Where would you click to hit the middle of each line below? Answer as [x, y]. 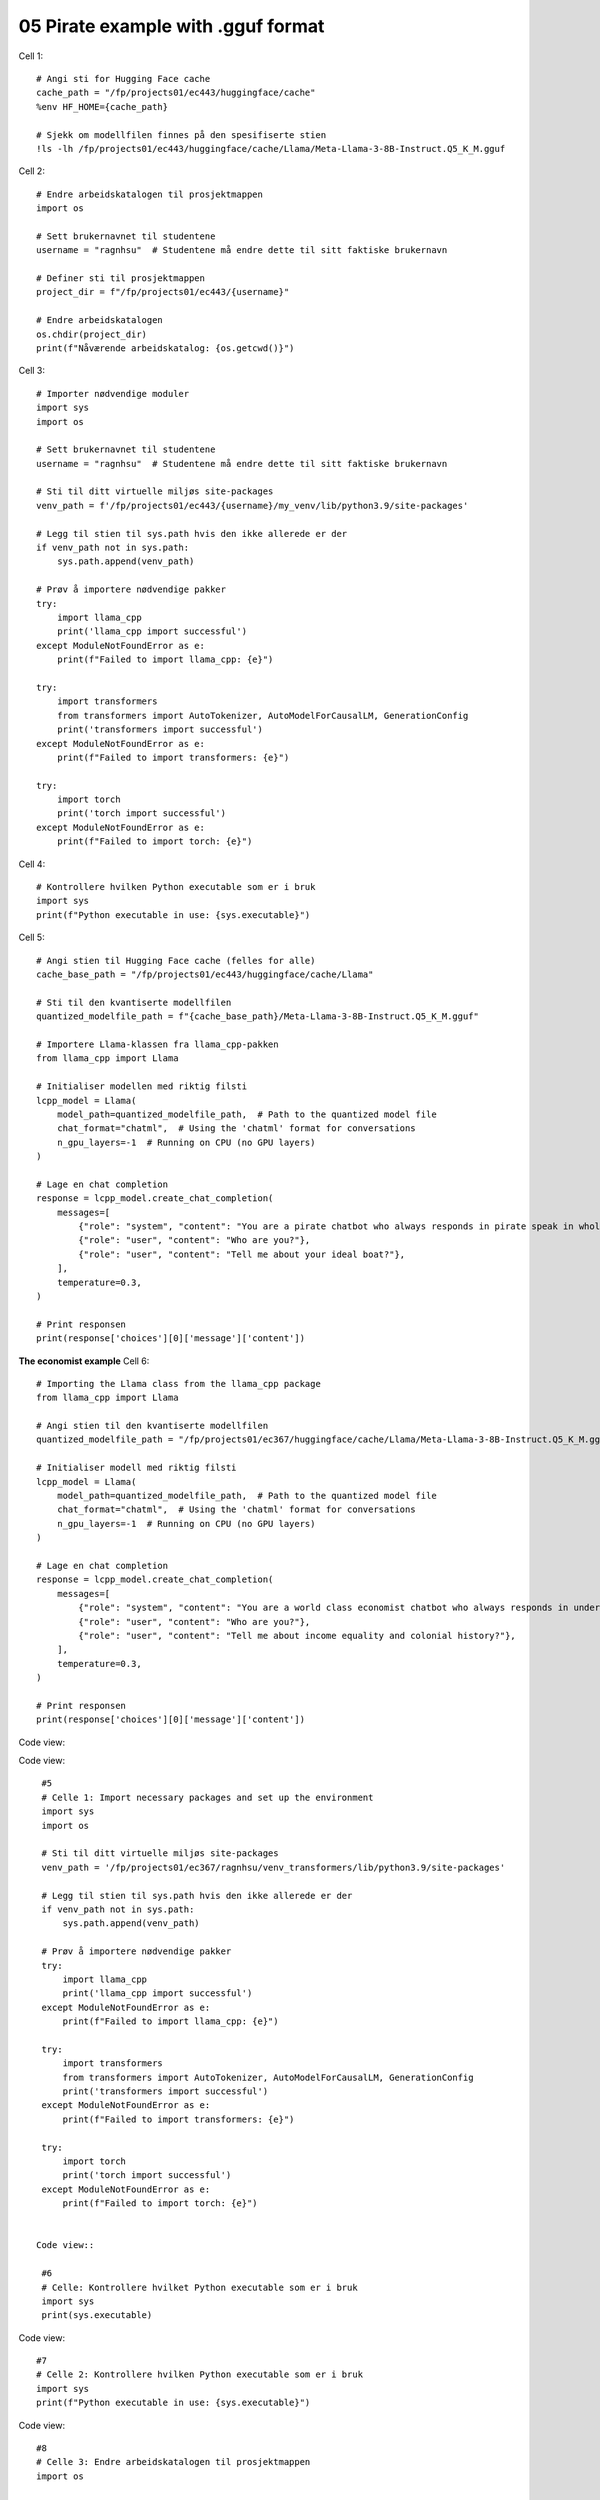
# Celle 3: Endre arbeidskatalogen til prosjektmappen [173, 2462]
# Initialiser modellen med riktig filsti [142, 1086]
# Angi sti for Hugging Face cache [123, 78]
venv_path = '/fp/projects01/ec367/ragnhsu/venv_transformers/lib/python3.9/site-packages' [273, 1867]
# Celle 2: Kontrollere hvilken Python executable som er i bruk [200, 2374]
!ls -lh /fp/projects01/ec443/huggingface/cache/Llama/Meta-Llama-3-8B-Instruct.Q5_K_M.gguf [271, 148]
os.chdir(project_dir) [92, 334]
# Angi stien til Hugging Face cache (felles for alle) [176, 960]
